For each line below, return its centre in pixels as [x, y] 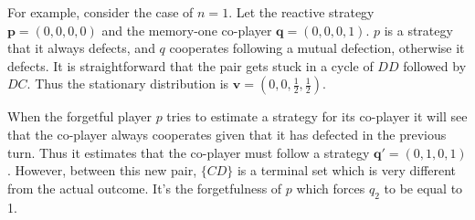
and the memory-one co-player [187, 30]
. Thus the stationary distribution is [128, 84]
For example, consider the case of [100, 12]
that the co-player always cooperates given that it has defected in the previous [227, 134]
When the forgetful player [79, 116]
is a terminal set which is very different [347, 170]
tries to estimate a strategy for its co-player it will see [317, 116]
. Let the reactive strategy [301, 12]
